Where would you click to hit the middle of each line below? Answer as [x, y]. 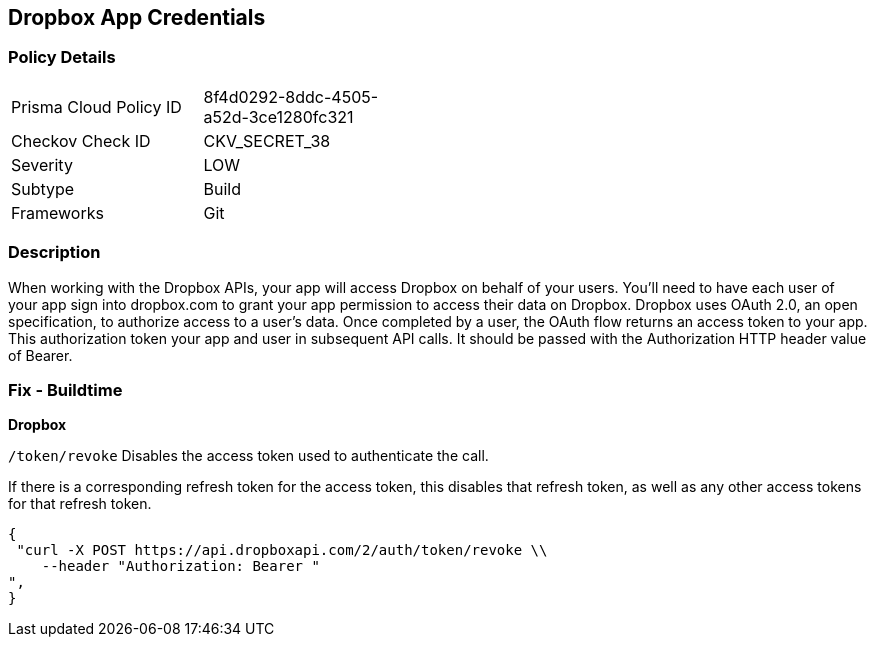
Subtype [43, 188]
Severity [42, 164]
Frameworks [57, 212]
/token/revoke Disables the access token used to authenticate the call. [248, 456]
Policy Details [62, 57]
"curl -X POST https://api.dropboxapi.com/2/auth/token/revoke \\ [282, 550]
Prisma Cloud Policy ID [96, 106]
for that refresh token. [80, 504]
